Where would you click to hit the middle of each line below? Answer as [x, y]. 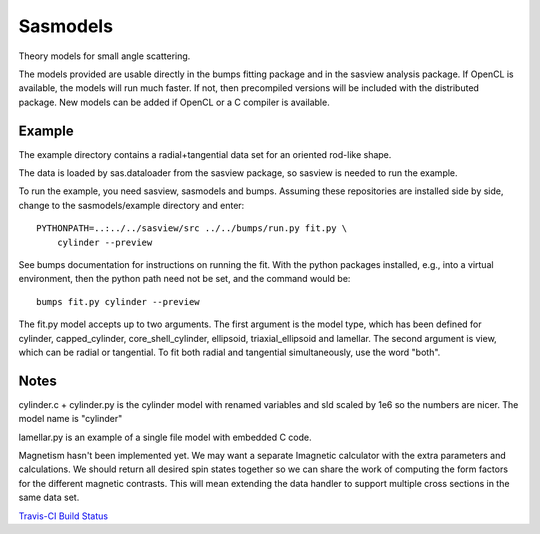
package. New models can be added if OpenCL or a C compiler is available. [174, 102]
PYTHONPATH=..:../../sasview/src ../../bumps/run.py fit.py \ [192, 228]
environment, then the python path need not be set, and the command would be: [184, 279]
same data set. [49, 497]
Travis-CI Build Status [63, 516]
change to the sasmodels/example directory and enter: [131, 205]
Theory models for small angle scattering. [104, 56]
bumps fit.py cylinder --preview [118, 301]
